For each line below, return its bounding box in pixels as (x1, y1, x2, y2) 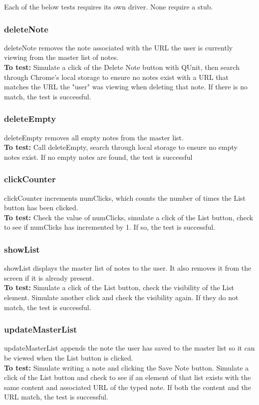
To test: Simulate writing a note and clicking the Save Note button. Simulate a (4, 362, 249, 373)
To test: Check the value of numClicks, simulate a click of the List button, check (4, 212, 254, 222)
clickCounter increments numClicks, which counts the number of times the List (4, 192, 246, 203)
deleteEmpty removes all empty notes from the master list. (4, 132, 184, 142)
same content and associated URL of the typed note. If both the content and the (4, 382, 251, 392)
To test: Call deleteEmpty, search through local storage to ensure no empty (4, 142, 238, 152)
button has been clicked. (4, 202, 78, 213)
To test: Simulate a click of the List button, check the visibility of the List (4, 282, 234, 293)
